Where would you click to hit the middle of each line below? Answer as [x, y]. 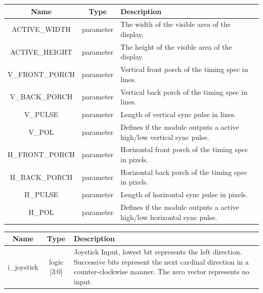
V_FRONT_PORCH [41, 74]
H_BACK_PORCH [41, 177]
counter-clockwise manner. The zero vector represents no [162, 271]
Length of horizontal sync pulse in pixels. [184, 194]
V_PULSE [41, 114]
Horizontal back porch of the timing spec [184, 172]
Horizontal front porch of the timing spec [184, 149]
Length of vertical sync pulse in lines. [178, 114]
